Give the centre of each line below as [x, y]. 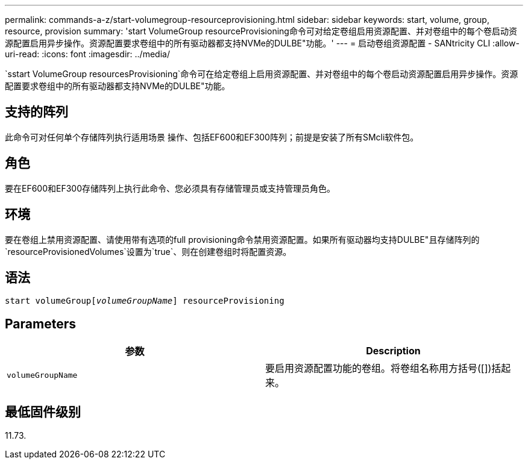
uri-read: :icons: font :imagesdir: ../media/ [87, 54]
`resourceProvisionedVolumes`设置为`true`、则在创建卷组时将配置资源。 [148, 251]
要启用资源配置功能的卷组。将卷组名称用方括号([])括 [383, 368]
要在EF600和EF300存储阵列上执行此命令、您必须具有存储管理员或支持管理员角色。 [170, 188]
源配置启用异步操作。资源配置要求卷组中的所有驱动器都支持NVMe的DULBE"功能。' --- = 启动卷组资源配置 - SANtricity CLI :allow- [262, 43]
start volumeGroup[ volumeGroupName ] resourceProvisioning [145, 301]
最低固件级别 [43, 412]
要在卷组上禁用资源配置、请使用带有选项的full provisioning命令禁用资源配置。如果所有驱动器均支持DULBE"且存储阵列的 [242, 239]
